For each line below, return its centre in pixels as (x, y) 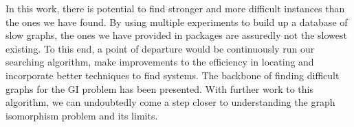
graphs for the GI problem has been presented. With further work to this (159, 88)
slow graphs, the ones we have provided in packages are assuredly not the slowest (176, 35)
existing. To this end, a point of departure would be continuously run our (160, 48)
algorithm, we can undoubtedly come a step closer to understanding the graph (170, 102)
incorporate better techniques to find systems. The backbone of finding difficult (173, 75)
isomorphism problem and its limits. (82, 115)
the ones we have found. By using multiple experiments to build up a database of (177, 22)
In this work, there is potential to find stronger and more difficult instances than (175, 8)
